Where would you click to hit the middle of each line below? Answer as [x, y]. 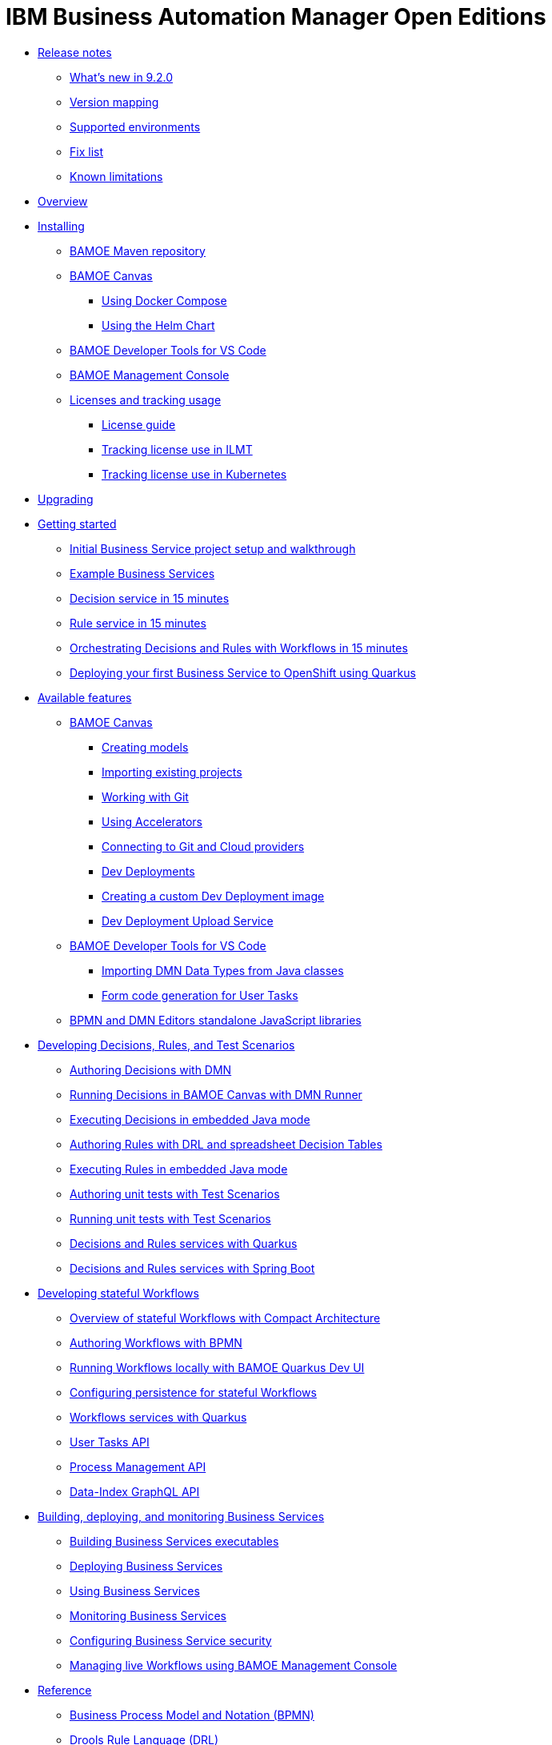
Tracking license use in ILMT [177, 449]
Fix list [86, 151]
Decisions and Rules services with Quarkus [184, 1243]
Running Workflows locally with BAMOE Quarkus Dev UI [217, 1367]
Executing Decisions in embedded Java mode [190, 1119]
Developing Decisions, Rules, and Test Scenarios [166, 1045]
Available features [85, 697]
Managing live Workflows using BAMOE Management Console [234, 1665]
